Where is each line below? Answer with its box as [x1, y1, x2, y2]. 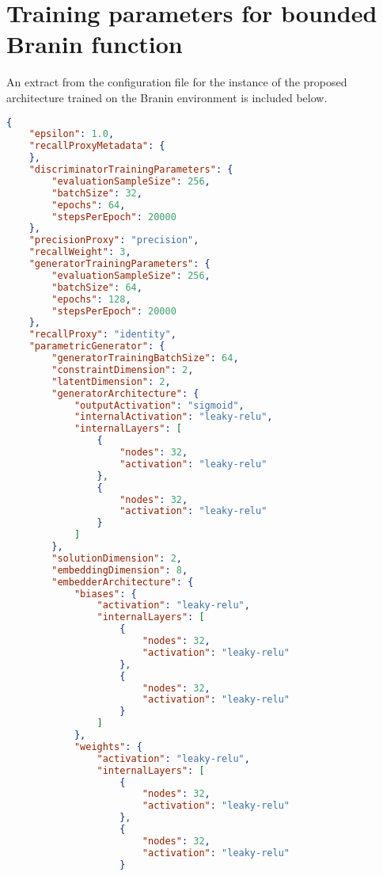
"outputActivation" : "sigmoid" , [74, 399, 245, 411]
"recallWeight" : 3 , [28, 246, 131, 258]
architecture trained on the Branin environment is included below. [6, 89, 328, 105]
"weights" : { [74, 741, 142, 752]
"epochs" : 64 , [51, 199, 126, 211]
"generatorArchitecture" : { [51, 387, 199, 399]
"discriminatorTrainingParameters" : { [28, 164, 233, 175]
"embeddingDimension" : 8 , [51, 564, 188, 576]
